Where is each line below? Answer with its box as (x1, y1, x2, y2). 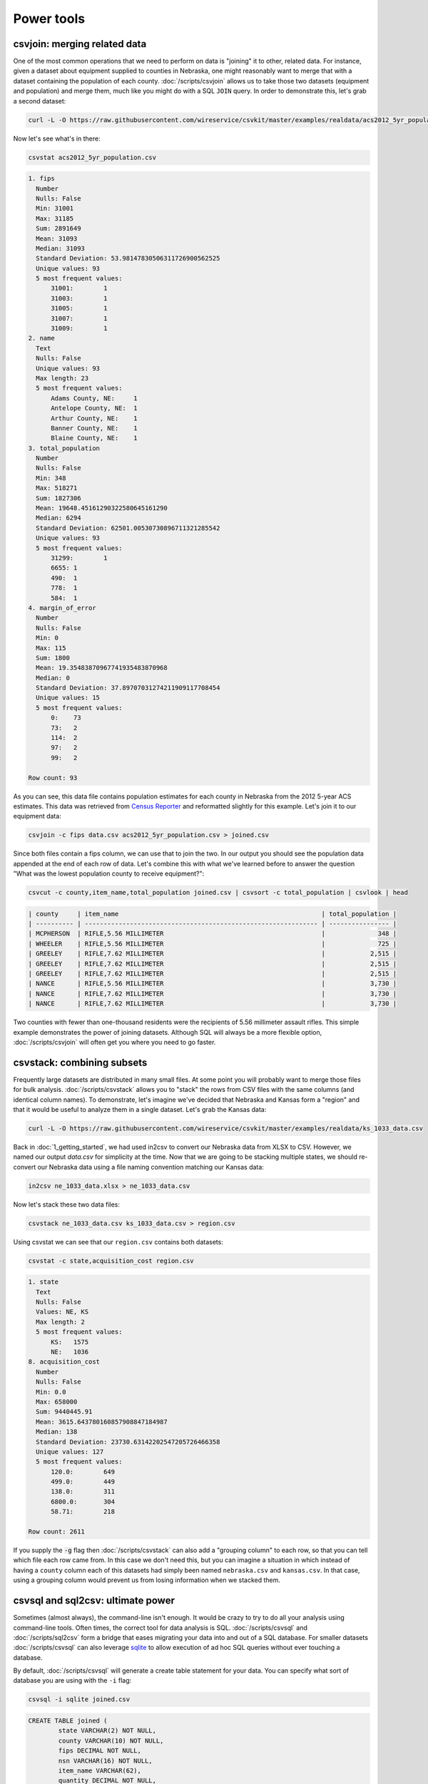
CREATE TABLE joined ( (28, 1717, 108, 1725)
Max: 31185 (36, 214, 74, 223)
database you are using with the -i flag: (13, 1676, 132, 1685)
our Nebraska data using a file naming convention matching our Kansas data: (37, 1162, 264, 1171)
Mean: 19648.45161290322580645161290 (36, 504, 168, 512)
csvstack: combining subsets (13, 1056, 148, 1068)
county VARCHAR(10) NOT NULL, (58, 1736, 164, 1745)
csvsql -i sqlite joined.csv (28, 1696, 131, 1703)
